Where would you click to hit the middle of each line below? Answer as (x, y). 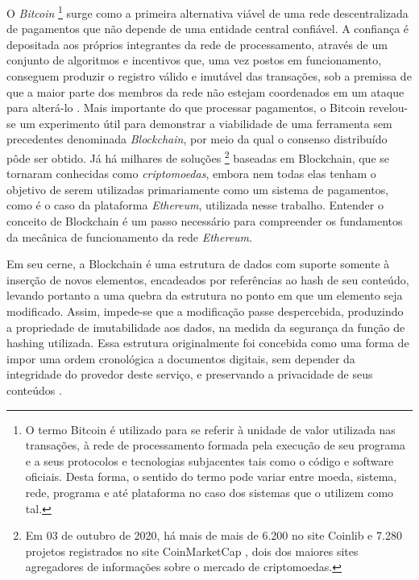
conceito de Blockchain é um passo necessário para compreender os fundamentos (205, 221)
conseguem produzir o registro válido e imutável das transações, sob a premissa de (209, 76)
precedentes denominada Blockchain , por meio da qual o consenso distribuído (197, 139)
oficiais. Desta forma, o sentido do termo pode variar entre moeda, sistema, (211, 476)
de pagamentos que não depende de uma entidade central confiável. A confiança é (208, 29)
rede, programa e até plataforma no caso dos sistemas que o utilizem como (209, 492)
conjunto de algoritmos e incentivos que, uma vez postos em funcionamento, (194, 60)
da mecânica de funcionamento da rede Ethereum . (129, 236)
